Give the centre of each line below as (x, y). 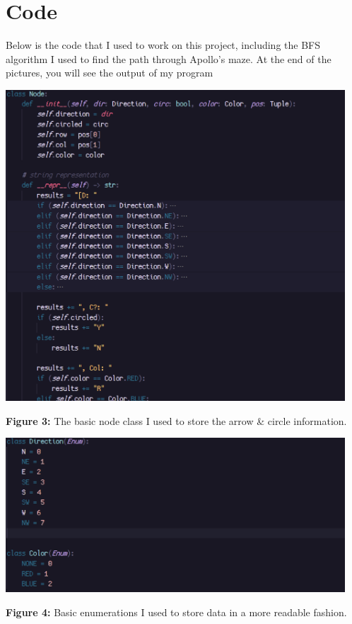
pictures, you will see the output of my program (110, 73)
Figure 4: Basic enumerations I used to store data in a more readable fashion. (176, 612)
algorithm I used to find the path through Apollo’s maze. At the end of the (169, 58)
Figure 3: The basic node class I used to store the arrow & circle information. (176, 420)
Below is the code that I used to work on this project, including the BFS (163, 45)
